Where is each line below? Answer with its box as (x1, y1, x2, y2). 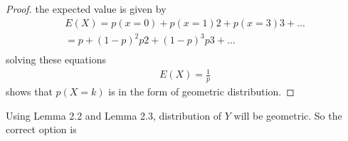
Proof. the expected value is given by (6, 1, 167, 16)
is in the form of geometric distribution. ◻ (108, 84, 295, 99)
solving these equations (6, 52, 107, 67)
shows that (6, 84, 53, 99)
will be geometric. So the (233, 108, 342, 122)
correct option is (6, 122, 77, 137)
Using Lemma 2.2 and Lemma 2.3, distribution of (6, 108, 222, 122)
